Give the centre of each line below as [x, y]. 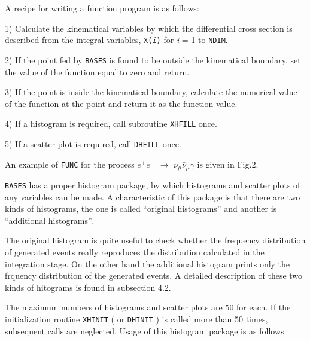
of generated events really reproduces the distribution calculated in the [135, 252]
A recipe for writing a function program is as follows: [102, 8]
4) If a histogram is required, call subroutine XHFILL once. [111, 124]
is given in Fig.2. [228, 164]
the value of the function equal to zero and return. [97, 71]
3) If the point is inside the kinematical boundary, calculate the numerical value [151, 92]
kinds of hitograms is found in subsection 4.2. [88, 287]
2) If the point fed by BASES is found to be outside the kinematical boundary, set [153, 60]
